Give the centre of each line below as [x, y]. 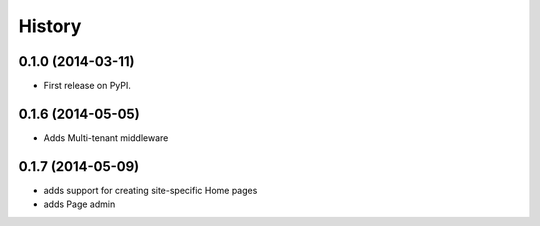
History [50, 26]
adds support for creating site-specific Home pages [150, 190]
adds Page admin [79, 204]
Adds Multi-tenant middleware [106, 137]
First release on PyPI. [87, 86]
